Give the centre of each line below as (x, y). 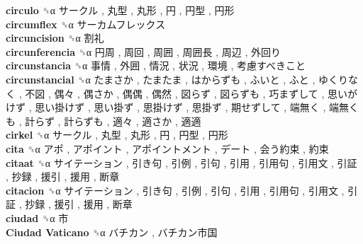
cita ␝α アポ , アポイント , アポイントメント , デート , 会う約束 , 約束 (167, 148)
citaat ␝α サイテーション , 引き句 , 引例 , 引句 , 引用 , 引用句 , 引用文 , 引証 (181, 162)
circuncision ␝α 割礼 (55, 38)
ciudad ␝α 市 (37, 217)
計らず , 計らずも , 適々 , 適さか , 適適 (113, 121)
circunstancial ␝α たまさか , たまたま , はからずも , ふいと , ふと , (161, 79)
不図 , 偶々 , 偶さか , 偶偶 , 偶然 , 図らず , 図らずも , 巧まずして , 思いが (191, 93)
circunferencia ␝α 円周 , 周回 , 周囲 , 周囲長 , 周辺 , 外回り (143, 51)
